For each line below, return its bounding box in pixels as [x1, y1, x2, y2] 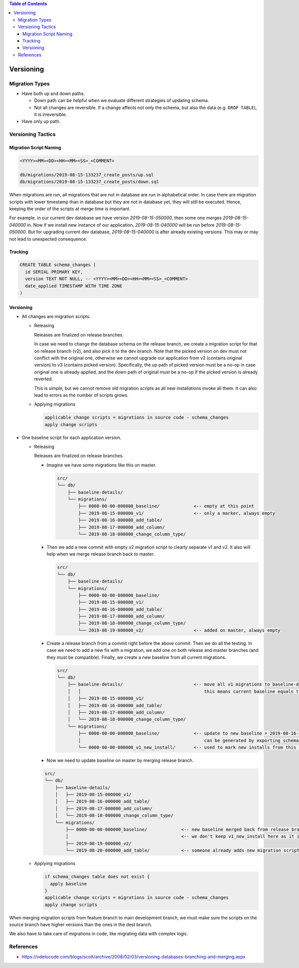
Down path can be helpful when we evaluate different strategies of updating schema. [34, 97, 209, 103]
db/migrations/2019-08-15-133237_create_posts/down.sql [19, 179, 159, 185]
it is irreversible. [34, 111, 67, 117]
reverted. [34, 376, 53, 382]
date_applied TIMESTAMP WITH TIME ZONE [25, 283, 123, 289]
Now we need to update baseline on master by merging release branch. [46, 757, 194, 763]
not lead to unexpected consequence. [9, 236, 87, 242]
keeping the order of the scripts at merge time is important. [9, 205, 131, 212]
